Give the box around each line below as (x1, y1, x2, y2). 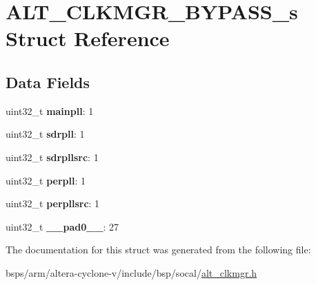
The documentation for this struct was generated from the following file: (6, 242, 311, 257)
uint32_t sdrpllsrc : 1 (6, 149, 99, 164)
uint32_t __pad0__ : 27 (6, 219, 119, 233)
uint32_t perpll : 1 (6, 173, 86, 187)
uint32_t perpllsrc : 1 (6, 196, 100, 211)
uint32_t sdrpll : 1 (6, 127, 85, 141)
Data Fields (6, 71, 90, 92)
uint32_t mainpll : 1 (6, 103, 94, 118)
